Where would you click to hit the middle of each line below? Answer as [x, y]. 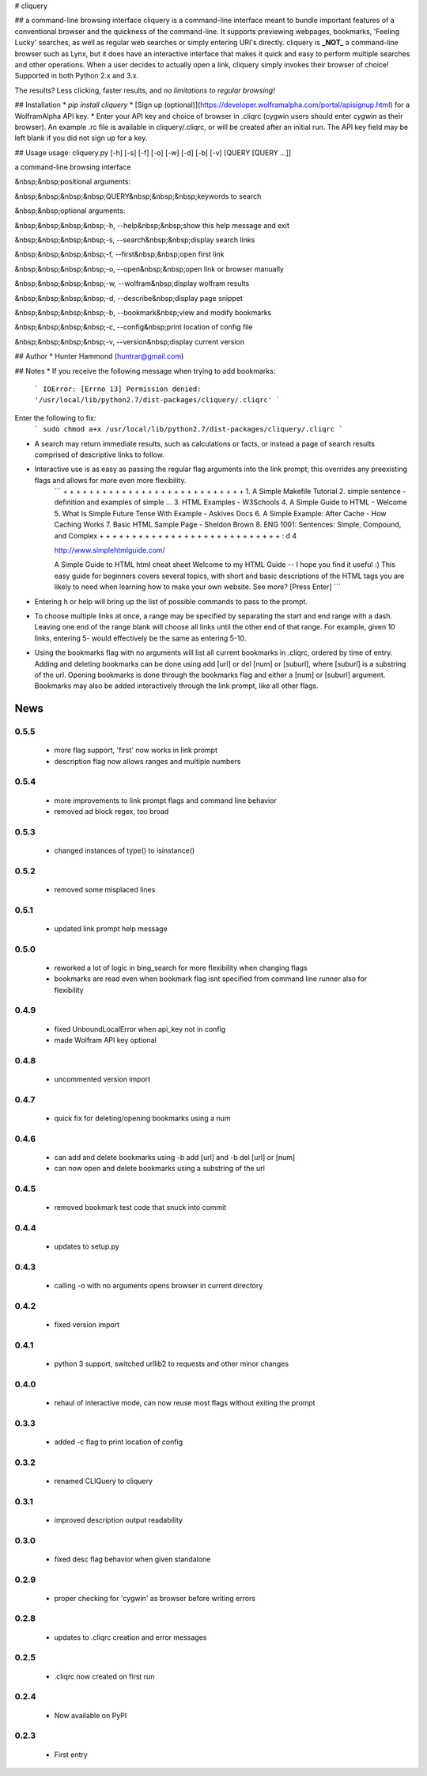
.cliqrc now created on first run [104, 1676]
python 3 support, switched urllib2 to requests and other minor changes [171, 1363]
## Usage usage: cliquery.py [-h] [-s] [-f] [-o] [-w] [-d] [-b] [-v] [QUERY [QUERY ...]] [153, 152]
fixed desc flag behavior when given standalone [132, 1559]
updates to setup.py [87, 1246]
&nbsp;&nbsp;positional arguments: [72, 181]
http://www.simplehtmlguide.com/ [110, 550]
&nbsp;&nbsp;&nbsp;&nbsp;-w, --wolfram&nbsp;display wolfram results [132, 283]
